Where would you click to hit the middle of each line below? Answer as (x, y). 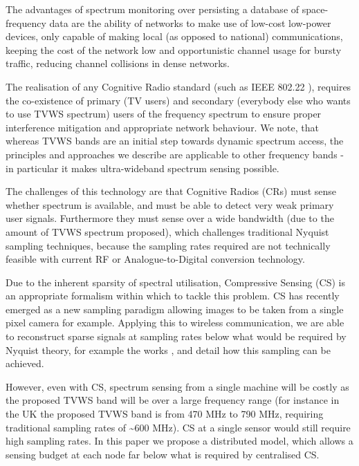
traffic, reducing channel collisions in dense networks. (118, 63)
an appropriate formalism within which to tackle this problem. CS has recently (173, 296)
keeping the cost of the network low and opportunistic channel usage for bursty (174, 49)
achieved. (25, 363)
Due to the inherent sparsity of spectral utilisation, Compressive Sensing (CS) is (175, 282)
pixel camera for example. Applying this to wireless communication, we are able (175, 323)
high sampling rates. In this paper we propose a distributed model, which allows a (179, 441)
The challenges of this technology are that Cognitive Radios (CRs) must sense (171, 191)
